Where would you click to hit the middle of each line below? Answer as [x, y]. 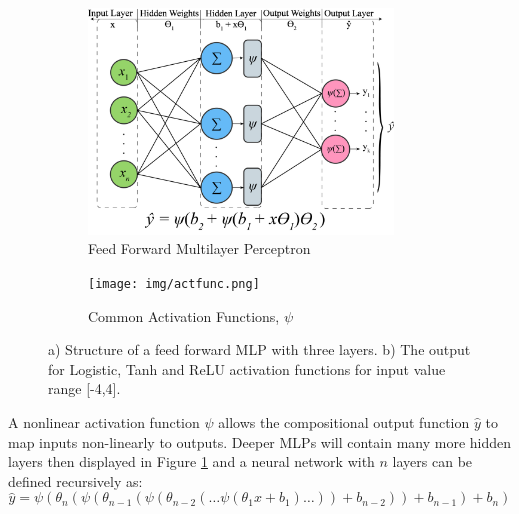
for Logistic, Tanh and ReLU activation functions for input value [247, 368]
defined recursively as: [75, 480]
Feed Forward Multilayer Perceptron [199, 248]
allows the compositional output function [344, 421]
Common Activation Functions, [184, 315]
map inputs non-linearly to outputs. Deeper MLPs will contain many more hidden [260, 441]
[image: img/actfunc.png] [174, 283]
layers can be [432, 461]
